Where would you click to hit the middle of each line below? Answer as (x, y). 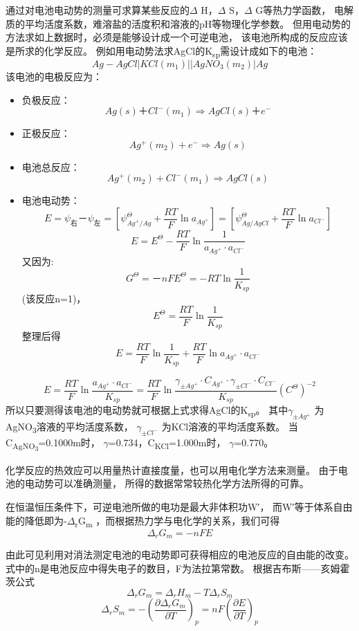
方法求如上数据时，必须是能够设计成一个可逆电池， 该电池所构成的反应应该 (177, 37)
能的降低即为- (36, 520)
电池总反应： (51, 166)
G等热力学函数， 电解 (304, 10)
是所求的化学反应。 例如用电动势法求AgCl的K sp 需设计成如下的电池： (162, 51)
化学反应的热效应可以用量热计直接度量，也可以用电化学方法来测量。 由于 (172, 469)
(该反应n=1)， (54, 298)
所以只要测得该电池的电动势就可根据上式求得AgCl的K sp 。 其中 (147, 411)
